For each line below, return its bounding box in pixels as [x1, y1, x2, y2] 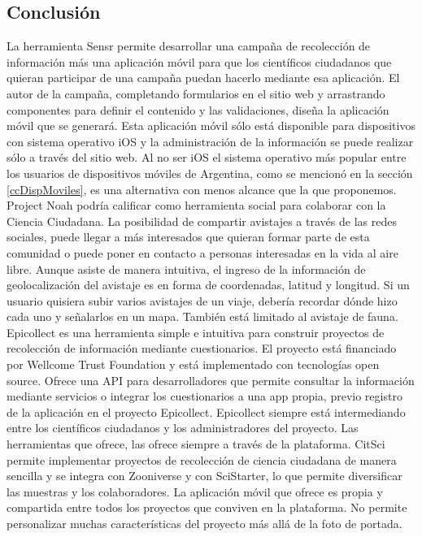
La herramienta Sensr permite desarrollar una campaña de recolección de [7, 37, 371, 54]
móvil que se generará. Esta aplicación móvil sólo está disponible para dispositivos [7, 117, 415, 134]
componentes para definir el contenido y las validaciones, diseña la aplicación [7, 101, 389, 118]
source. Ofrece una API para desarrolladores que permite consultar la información [7, 371, 415, 388]
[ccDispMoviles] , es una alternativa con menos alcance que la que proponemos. [7, 180, 397, 197]
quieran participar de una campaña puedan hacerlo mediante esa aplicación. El [7, 69, 400, 86]
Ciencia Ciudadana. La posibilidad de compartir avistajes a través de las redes [7, 212, 397, 229]
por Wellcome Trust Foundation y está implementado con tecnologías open [7, 356, 380, 373]
